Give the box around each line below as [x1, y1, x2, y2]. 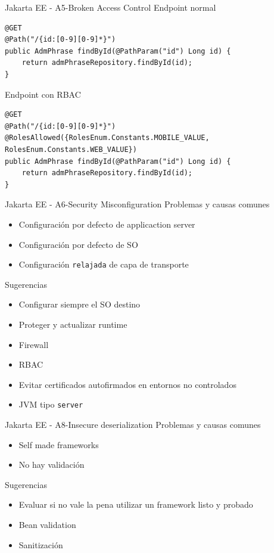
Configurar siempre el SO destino [18, 298, 141, 310]
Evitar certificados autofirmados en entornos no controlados [18, 378, 236, 390]
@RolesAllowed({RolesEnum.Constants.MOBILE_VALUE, [5, 133, 210, 142]
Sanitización [18, 538, 63, 551]
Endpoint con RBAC [5, 88, 81, 100]
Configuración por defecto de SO [18, 238, 138, 250]
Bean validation [18, 518, 76, 530]
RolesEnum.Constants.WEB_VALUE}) [5, 145, 137, 154]
